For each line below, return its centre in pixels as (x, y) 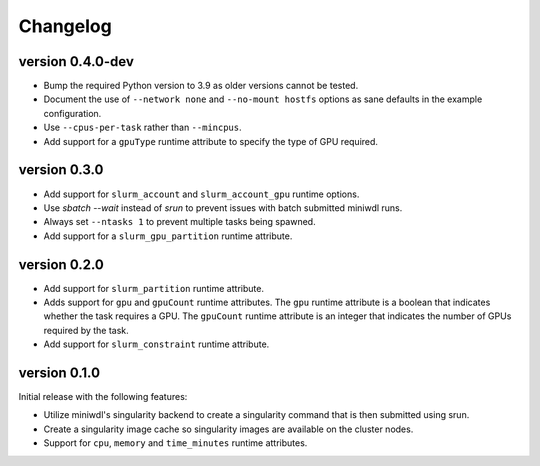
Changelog (65, 26)
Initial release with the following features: (103, 397)
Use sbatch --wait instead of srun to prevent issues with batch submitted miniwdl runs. (223, 207)
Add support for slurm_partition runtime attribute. (154, 288)
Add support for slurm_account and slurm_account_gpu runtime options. (201, 194)
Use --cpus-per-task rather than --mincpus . (142, 127)
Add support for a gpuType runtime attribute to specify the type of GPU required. (211, 141)
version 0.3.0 (61, 170)
